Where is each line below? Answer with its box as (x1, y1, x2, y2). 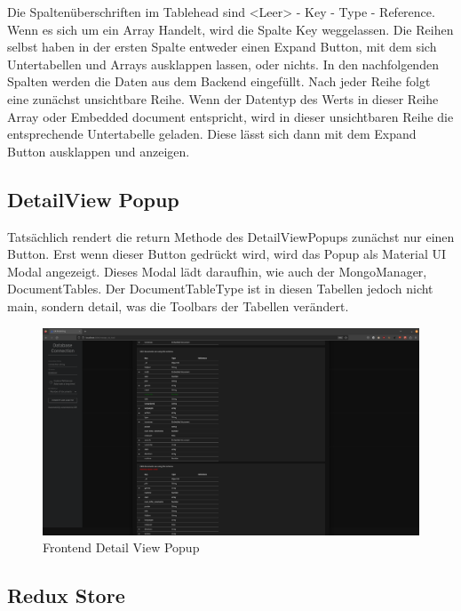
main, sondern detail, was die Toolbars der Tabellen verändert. (7, 296, 349, 315)
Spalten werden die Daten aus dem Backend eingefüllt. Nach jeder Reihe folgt (7, 72, 431, 91)
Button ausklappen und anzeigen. (7, 141, 190, 160)
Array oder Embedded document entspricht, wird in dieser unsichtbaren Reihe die (7, 107, 454, 125)
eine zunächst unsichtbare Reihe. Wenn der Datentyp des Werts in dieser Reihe (7, 89, 439, 108)
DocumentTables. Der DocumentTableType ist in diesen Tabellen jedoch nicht (7, 279, 433, 298)
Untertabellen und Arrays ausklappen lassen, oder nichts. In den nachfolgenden (7, 54, 439, 73)
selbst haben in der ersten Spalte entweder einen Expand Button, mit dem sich (7, 37, 437, 56)
